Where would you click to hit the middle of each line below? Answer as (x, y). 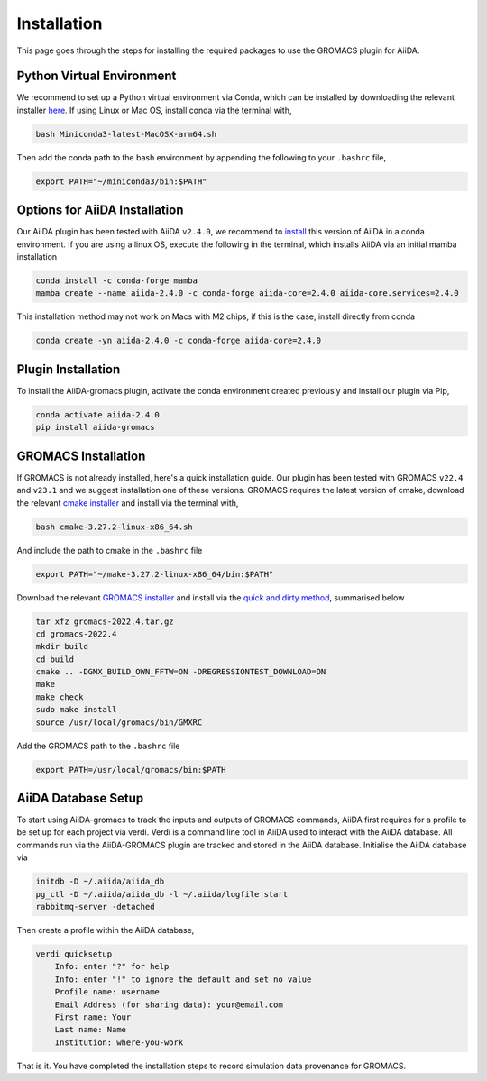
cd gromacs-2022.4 (76, 634)
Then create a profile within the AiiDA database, (106, 930)
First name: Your (93, 1017)
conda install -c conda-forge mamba (117, 281)
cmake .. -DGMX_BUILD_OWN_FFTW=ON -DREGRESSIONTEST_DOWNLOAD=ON (181, 672)
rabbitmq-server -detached (95, 907)
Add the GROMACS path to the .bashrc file (98, 746)
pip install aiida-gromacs (95, 427)
